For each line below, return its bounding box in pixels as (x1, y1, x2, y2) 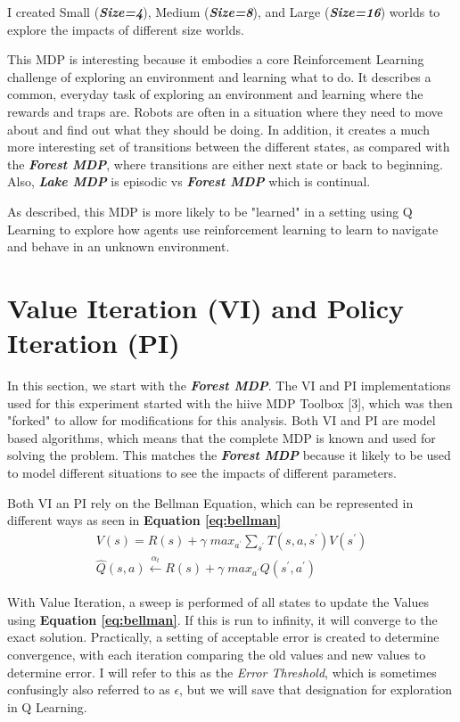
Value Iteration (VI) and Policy (7, 289, 405, 325)
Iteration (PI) (7, 324, 180, 361)
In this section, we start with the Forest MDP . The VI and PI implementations (7, 376, 451, 395)
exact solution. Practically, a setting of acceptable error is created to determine (7, 628, 439, 646)
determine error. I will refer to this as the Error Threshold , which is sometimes (7, 662, 437, 681)
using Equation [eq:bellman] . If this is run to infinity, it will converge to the (7, 610, 438, 628)
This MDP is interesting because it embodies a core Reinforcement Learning (7, 50, 424, 69)
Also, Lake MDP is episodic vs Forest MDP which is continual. (7, 172, 371, 191)
